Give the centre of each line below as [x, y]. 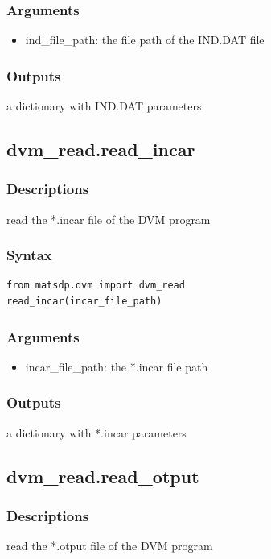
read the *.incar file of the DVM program [109, 219]
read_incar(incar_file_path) [84, 302]
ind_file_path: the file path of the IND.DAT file [145, 40]
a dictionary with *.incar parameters [96, 432]
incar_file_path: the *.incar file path [117, 366]
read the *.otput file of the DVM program [110, 546]
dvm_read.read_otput [103, 476]
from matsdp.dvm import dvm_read [96, 286]
